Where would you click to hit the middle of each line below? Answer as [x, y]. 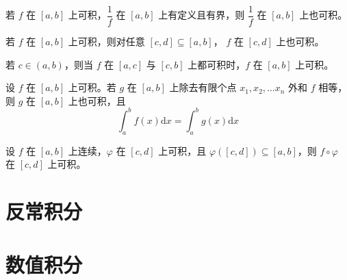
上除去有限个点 [203, 87]
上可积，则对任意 [106, 41]
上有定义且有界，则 [202, 15]
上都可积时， [217, 64]
